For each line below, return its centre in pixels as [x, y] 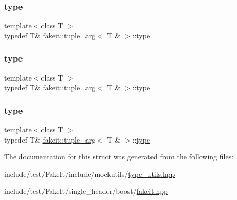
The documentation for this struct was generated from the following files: [119, 157]
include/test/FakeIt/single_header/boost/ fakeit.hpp [86, 191]
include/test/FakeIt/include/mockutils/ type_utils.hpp [90, 174]
